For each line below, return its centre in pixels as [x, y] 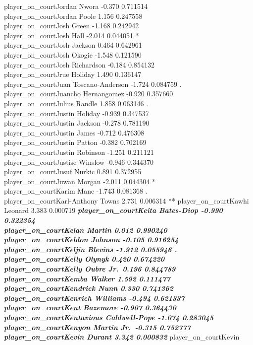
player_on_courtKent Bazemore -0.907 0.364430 [90, 308]
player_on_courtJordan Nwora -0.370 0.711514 [76, 6]
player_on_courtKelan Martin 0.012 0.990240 [86, 230]
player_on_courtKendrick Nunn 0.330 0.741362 [89, 288]
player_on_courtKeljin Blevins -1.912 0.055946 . [91, 249]
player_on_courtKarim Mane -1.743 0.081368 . [76, 191]
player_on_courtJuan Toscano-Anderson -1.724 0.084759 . [93, 84]
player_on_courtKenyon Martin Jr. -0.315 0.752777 [97, 327]
